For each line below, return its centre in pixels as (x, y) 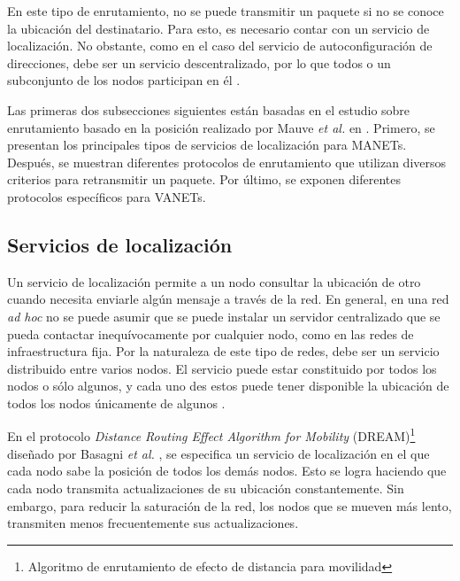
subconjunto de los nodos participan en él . (124, 80)
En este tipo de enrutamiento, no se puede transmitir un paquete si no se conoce (226, 11)
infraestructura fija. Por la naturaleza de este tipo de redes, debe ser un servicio (223, 351)
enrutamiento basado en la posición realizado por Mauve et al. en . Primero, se (221, 127)
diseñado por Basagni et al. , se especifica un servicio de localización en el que (218, 453)
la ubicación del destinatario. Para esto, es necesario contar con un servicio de (218, 28)
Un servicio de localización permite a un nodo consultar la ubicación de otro (214, 281)
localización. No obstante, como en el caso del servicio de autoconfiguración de (220, 46)
